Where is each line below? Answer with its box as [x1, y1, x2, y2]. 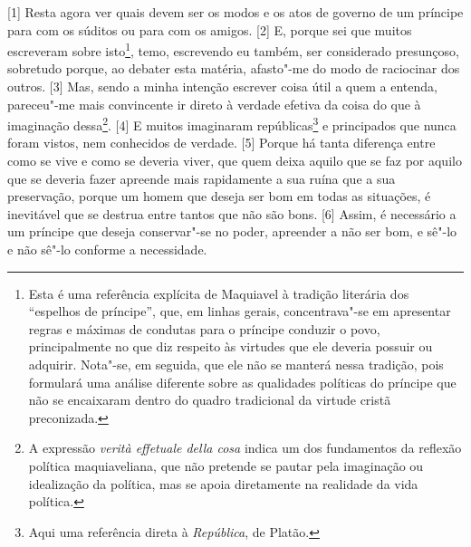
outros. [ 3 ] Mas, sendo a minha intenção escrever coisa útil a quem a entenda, [7, 77, 437, 96]
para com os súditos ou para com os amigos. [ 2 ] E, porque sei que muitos [7, 20, 412, 39]
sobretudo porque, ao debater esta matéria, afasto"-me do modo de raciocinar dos [7, 59, 460, 78]
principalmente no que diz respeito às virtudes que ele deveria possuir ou [28, 337, 433, 356]
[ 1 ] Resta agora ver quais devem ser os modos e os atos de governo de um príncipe [7, 3, 464, 21]
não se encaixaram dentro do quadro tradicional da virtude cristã [28, 390, 391, 409]
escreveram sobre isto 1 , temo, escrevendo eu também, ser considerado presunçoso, [7, 39, 459, 60]
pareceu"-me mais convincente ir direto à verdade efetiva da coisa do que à [7, 94, 421, 113]
